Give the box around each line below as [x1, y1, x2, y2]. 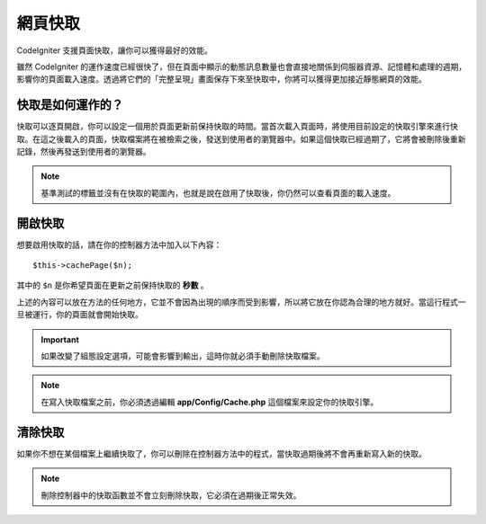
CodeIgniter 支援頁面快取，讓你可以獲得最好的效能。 [16, 45, 213, 56]
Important [40, 333, 80, 345]
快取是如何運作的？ [16, 97, 123, 112]
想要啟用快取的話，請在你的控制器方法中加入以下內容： [16, 239, 222, 250]
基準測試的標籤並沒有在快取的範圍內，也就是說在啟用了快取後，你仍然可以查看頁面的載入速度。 [40, 187, 396, 198]
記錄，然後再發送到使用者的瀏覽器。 [16, 147, 151, 157]
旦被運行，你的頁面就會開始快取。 [16, 309, 143, 320]
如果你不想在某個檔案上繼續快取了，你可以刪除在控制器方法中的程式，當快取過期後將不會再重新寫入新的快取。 [16, 448, 427, 458]
